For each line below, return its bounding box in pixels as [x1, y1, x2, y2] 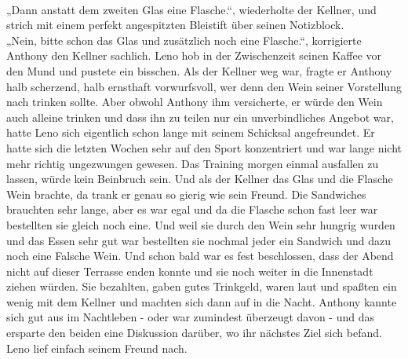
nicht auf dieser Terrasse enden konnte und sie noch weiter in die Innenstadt [6, 262, 373, 279]
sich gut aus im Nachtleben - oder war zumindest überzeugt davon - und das [6, 309, 375, 325]
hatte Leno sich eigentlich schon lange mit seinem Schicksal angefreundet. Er [6, 124, 375, 141]
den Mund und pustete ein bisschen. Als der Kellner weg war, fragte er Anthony [6, 62, 392, 79]
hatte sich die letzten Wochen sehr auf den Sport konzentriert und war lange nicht [6, 139, 402, 156]
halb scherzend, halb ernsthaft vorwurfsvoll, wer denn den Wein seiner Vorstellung [6, 78, 402, 94]
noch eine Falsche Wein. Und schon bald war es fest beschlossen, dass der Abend [6, 247, 394, 264]
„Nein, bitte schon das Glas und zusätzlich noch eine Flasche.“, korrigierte [6, 31, 362, 48]
